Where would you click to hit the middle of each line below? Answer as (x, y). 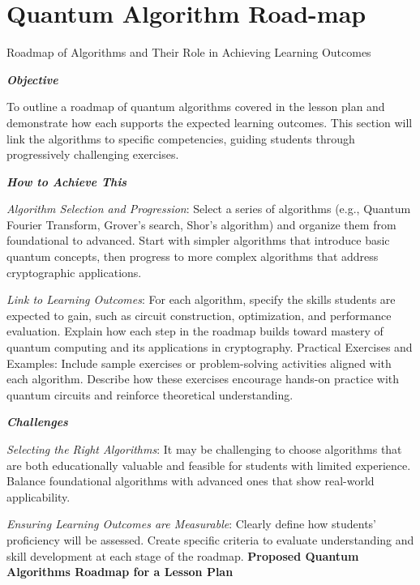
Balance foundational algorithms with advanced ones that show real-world (191, 481)
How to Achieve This (67, 181)
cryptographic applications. (74, 272)
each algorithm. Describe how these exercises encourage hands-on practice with (203, 379)
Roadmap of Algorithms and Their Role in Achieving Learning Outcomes (189, 52)
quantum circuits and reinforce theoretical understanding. (150, 394)
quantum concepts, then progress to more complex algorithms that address (193, 256)
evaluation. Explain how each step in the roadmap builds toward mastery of (195, 331)
